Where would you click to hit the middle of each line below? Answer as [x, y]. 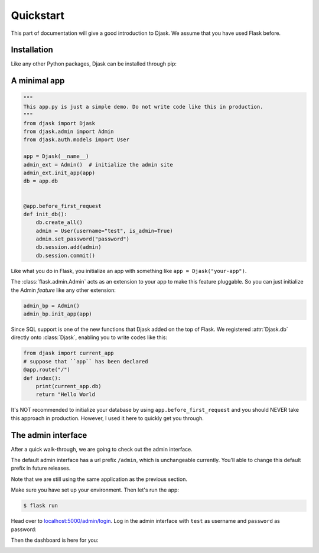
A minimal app [38, 81]
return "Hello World [66, 395]
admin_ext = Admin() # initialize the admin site [98, 165]
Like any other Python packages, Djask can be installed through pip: [94, 64]
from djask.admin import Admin [69, 132]
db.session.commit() [66, 255]
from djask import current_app [69, 353]
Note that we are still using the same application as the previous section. [99, 479]
